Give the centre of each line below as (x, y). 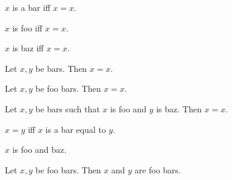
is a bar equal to (76, 129)
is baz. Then (179, 108)
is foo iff (27, 27)
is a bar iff (31, 7)
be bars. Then (61, 68)
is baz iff (28, 48)
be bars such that (67, 108)
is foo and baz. (39, 149)
